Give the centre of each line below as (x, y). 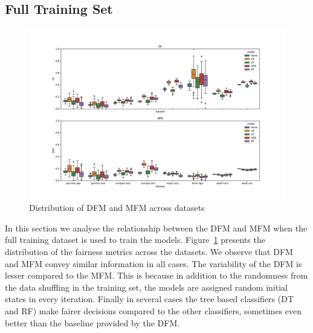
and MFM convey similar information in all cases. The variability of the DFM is (153, 263)
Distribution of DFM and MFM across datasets (117, 208)
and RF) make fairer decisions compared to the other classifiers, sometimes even (153, 310)
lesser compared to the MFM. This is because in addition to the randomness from (156, 275)
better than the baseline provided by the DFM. (92, 322)
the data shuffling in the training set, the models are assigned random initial (146, 287)
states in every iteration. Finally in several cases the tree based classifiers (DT (149, 299)
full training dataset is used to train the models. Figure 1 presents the (135, 240)
